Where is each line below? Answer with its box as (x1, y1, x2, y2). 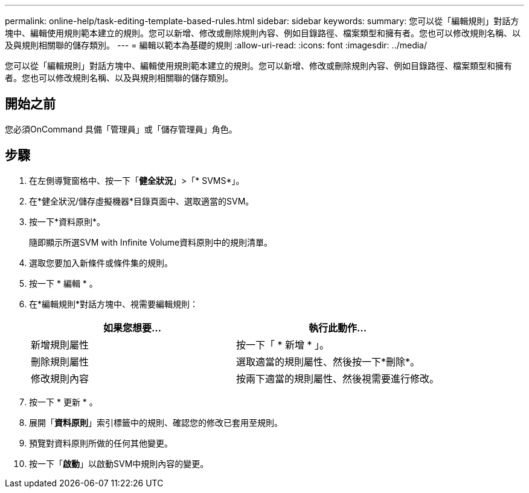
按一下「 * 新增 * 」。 (236, 338, 330, 351)
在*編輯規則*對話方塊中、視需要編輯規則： (29, 298, 199, 309)
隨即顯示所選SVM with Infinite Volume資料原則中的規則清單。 (29, 237, 273, 247)
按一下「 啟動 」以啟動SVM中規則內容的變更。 (29, 458, 209, 469)
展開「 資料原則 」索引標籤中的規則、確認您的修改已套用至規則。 (29, 417, 283, 428)
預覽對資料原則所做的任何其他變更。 (29, 437, 173, 448)
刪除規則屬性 (31, 355, 89, 368)
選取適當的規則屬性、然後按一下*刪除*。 (236, 355, 420, 368)
